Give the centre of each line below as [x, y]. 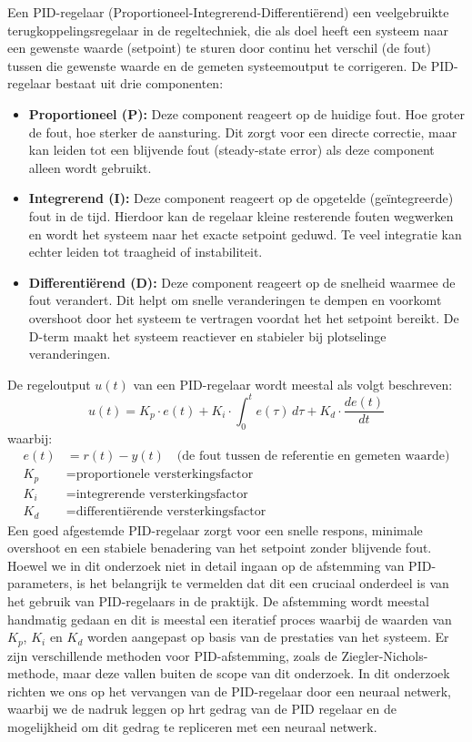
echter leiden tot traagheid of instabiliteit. [146, 252]
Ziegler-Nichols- [385, 655]
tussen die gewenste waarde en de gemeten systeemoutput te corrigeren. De [217, 65]
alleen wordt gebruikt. [90, 167]
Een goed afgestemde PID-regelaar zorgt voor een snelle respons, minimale [215, 529]
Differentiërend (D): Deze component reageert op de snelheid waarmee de [242, 282]
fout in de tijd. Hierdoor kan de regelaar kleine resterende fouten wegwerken [241, 215]
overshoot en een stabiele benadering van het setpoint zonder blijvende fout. [220, 548]
